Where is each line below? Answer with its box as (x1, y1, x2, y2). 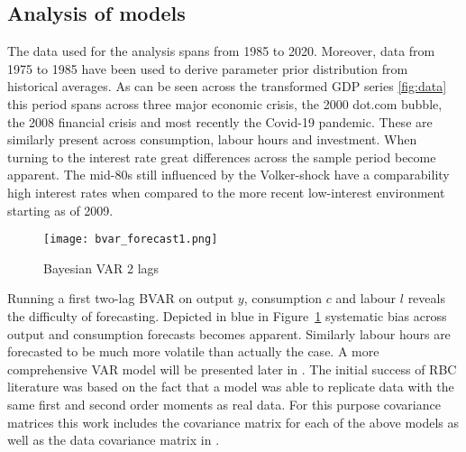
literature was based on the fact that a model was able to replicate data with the (7, 377, 454, 396)
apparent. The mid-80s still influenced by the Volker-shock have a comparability (7, 165, 450, 184)
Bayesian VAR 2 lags (43, 258, 160, 277)
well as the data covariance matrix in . (7, 430, 220, 449)
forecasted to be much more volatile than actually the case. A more (7, 342, 379, 361)
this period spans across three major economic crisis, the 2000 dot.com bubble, (7, 94, 443, 113)
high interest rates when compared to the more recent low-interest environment (7, 182, 445, 201)
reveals (407, 289, 445, 308)
